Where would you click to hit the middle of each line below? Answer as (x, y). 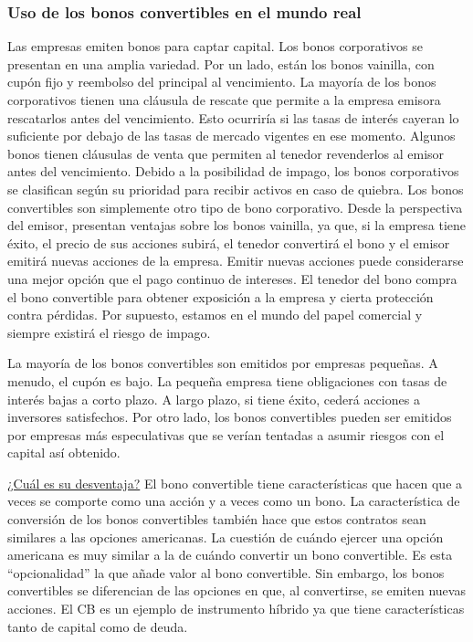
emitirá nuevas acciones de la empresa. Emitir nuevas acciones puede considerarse (236, 261)
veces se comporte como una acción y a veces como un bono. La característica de (234, 501)
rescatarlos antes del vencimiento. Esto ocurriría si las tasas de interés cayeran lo (233, 117)
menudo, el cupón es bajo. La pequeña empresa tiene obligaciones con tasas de (227, 380)
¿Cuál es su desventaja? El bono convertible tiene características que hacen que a (235, 483)
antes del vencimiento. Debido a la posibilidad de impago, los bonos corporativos (233, 171)
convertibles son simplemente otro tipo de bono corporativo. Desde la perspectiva (235, 207)
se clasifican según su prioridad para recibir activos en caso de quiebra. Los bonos (236, 189)
